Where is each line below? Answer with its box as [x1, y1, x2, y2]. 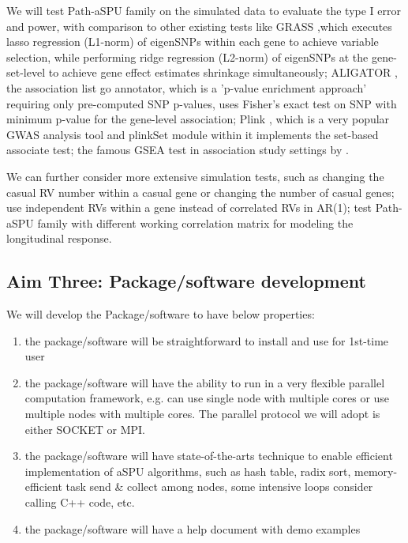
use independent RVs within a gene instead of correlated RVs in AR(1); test [6, 199, 372, 216]
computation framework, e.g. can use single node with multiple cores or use [24, 390, 390, 406]
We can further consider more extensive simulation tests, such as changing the [6, 168, 384, 184]
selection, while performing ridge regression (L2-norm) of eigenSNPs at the [6, 48, 369, 65]
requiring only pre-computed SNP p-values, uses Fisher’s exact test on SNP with [6, 95, 397, 111]
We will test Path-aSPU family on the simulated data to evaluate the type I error [6, 2, 401, 18]
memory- [354, 462, 398, 479]
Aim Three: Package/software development [6, 269, 366, 293]
